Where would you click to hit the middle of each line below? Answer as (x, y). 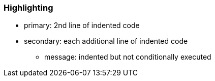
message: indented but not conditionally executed (128, 57)
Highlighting (28, 8)
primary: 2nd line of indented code (82, 25)
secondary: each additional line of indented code (106, 41)
